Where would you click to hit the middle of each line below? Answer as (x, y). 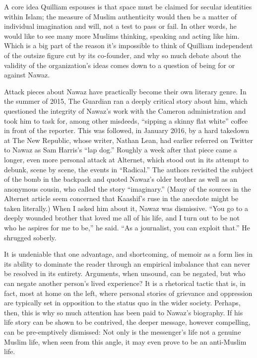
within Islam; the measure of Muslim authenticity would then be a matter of (120, 16)
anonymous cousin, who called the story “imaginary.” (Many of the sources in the (128, 188)
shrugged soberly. (30, 237)
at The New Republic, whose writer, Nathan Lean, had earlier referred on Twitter (128, 140)
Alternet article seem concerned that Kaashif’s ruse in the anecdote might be (121, 198)
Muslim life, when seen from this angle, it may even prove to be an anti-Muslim (125, 341)
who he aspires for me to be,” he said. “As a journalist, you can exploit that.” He (127, 228)
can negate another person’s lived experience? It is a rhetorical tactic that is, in (125, 283)
